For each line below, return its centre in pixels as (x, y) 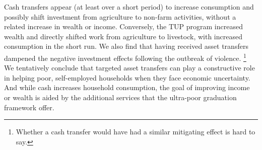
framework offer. (29, 107)
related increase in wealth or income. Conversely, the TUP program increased (123, 26)
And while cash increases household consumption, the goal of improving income (127, 87)
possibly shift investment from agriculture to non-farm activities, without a (120, 16)
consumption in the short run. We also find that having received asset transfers (126, 46)
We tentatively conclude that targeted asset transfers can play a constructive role (129, 68)
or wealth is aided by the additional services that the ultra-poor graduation (120, 97)
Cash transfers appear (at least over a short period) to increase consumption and (129, 7)
